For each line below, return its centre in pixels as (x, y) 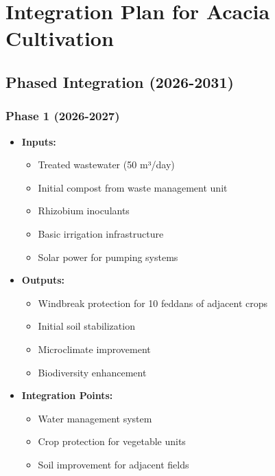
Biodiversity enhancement (92, 372)
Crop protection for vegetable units (112, 441)
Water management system (95, 418)
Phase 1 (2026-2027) (63, 116)
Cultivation (60, 38)
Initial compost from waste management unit (133, 187)
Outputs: (43, 280)
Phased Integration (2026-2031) (120, 81)
